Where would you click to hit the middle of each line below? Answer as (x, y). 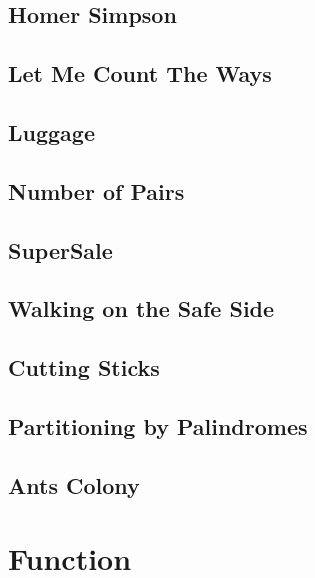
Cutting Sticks (84, 367)
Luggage (51, 131)
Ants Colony (74, 484)
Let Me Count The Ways (140, 73)
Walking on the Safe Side (141, 308)
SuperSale (60, 249)
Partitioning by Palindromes (158, 425)
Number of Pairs (96, 190)
